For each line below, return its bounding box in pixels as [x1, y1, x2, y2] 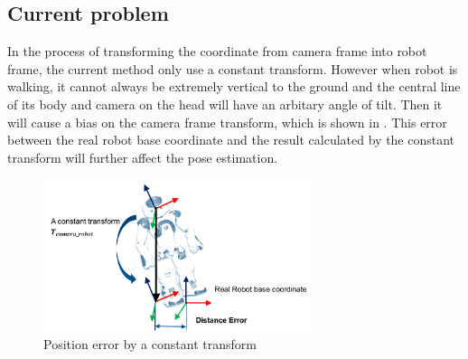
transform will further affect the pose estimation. [7, 147, 278, 166]
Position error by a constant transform [43, 335, 257, 354]
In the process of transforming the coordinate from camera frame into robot [7, 42, 427, 61]
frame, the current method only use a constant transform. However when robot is [7, 59, 458, 78]
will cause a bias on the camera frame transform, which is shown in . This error [7, 112, 447, 131]
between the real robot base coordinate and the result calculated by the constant [7, 130, 455, 149]
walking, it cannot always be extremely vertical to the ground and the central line [7, 77, 461, 96]
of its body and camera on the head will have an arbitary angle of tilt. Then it [7, 94, 443, 113]
